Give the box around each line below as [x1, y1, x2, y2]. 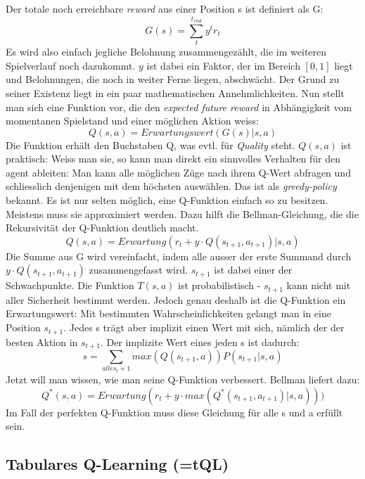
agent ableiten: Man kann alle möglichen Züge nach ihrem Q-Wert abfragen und [6, 165, 351, 179]
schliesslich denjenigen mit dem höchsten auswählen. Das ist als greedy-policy [6, 179, 337, 193]
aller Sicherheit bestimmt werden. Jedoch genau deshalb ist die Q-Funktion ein [6, 292, 346, 307]
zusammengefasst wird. [89, 262, 188, 277]
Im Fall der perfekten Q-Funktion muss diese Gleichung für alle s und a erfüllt [6, 404, 343, 419]
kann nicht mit [286, 278, 351, 293]
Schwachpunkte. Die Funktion [6, 278, 134, 293]
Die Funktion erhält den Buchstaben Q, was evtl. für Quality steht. [6, 137, 295, 152]
